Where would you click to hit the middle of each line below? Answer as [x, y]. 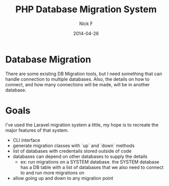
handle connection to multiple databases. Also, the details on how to [77, 79]
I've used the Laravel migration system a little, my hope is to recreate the [82, 125]
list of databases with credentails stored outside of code [72, 151]
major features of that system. [37, 130]
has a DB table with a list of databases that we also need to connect [92, 167]
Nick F [86, 24]
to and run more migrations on [52, 173]
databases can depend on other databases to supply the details [80, 156]
